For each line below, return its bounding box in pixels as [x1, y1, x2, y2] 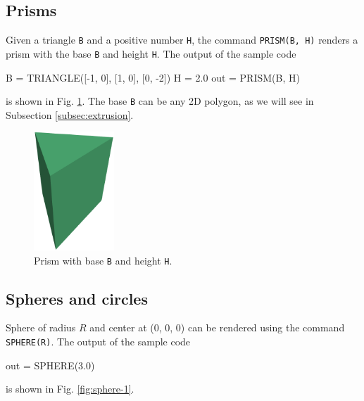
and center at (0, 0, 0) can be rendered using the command [89, 320, 345, 335]
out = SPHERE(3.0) [6, 357, 95, 372]
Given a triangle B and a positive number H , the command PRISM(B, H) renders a [6, 32, 358, 47]
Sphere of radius [6, 320, 76, 335]
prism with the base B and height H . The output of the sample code [6, 46, 296, 61]
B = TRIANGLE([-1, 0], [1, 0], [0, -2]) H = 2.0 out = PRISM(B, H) [6, 70, 300, 84]
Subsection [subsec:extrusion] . [6, 107, 134, 122]
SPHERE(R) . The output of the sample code [6, 334, 191, 348]
